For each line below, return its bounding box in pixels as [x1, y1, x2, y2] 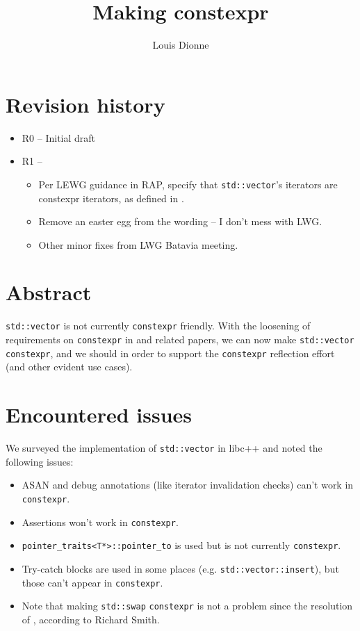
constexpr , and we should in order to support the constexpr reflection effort [6, 345, 335, 360]
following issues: [6, 454, 74, 468]
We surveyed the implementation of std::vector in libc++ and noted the [6, 441, 322, 455]
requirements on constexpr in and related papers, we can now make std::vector [6, 332, 354, 347]
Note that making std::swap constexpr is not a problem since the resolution [22, 598, 353, 613]
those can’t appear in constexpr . [22, 575, 163, 589]
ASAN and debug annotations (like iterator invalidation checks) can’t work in [22, 477, 354, 492]
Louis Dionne [152, 38, 209, 52]
